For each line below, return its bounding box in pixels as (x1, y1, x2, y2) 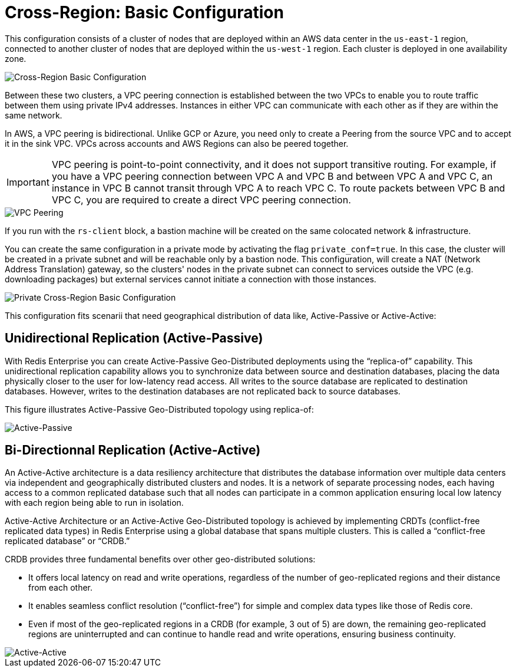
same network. (5, 110, 62, 120)
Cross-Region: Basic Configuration (5, 2, 284, 22)
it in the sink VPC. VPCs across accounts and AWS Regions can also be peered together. (5, 138, 349, 149)
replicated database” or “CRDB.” (5, 536, 130, 546)
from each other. (28, 582, 93, 593)
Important (6, 176, 49, 188)
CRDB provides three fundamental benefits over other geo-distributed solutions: (5, 554, 316, 565)
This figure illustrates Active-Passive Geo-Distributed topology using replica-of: (5, 404, 314, 414)
